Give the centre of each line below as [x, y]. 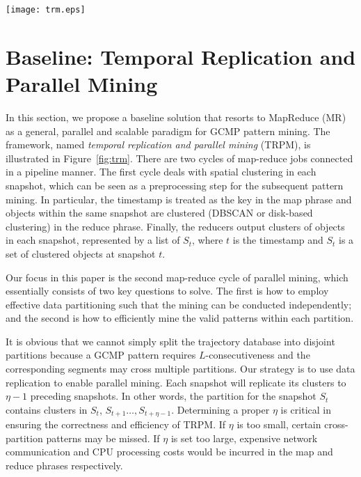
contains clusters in [47, 409]
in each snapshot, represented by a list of [93, 240]
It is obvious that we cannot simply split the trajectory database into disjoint [170, 341]
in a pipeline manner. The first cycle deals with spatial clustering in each [161, 172]
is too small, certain [279, 424]
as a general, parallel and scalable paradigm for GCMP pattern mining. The [168, 131]
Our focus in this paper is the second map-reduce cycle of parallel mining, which [177, 277]
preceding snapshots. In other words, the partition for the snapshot [173, 396]
